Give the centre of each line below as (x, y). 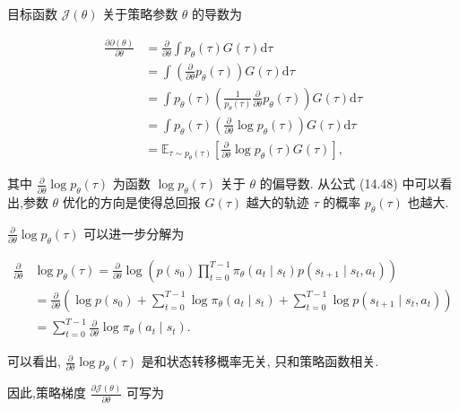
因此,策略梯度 (47, 393)
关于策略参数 (140, 13)
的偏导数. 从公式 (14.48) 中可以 (350, 183)
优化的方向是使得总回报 (131, 202)
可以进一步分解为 (134, 233)
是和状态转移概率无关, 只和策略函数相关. (260, 361)
